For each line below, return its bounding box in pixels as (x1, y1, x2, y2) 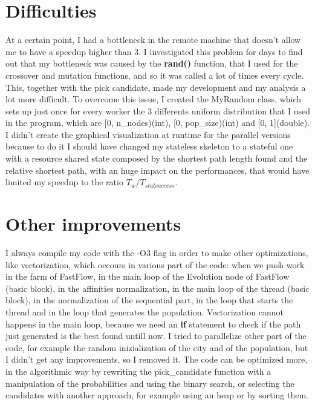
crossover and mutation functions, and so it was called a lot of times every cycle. (5, 68, 304, 81)
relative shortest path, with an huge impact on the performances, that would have (5, 163, 310, 176)
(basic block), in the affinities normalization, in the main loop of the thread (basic (5, 282, 310, 294)
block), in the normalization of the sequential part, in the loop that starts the (5, 294, 293, 306)
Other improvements (5, 211, 181, 236)
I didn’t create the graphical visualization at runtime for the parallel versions (5, 128, 291, 140)
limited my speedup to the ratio (5, 176, 123, 188)
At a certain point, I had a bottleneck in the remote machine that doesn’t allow (5, 33, 301, 46)
